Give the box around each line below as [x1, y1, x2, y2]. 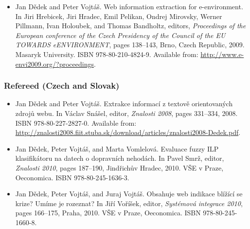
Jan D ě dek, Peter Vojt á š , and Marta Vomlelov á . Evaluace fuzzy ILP [15, 143, 219, 153]
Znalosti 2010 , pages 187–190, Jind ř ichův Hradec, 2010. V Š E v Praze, [15, 162, 224, 172]
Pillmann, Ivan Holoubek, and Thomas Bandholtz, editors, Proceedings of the [15, 20, 246, 31]
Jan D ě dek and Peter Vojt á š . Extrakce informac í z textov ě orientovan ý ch [15, 98, 233, 109]
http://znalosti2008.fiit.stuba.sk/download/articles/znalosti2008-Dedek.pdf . [15, 127, 241, 137]
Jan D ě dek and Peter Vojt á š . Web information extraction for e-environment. [15, 1, 243, 11]
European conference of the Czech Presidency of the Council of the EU [15, 30, 226, 40]
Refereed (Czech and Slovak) [4, 79, 120, 92]
